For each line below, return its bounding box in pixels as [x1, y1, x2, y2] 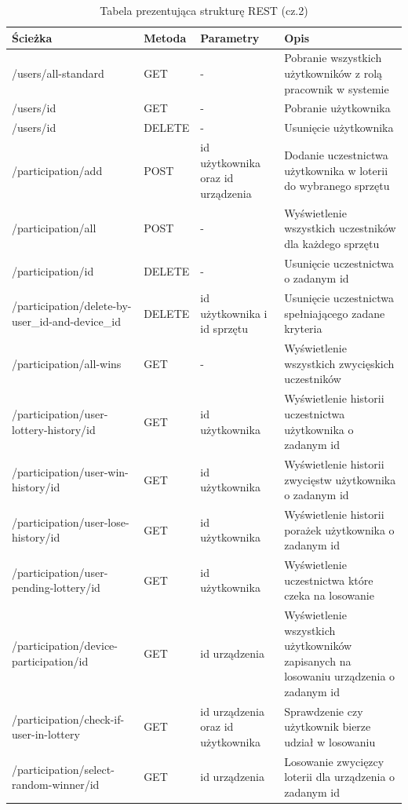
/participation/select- [12, 761, 115, 777]
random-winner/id [12, 776, 100, 793]
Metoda [144, 29, 187, 46]
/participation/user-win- [12, 463, 129, 480]
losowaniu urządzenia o [284, 668, 395, 684]
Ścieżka [12, 29, 53, 46]
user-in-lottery [12, 726, 80, 742]
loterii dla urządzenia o [284, 768, 395, 785]
